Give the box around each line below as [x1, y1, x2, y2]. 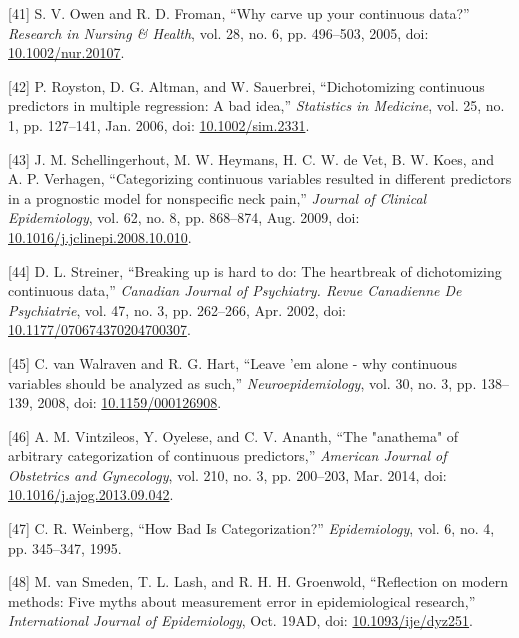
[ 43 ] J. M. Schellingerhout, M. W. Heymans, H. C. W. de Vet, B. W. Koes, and [8, 148, 494, 169]
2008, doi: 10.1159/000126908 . [37, 392, 222, 413]
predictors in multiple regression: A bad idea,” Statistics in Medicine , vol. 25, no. [8, 95, 505, 116]
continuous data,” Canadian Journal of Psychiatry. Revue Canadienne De [8, 280, 462, 301]
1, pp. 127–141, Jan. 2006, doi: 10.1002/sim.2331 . [8, 114, 310, 135]
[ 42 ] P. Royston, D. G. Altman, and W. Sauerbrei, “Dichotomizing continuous [8, 75, 485, 96]
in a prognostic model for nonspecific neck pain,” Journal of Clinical [8, 187, 427, 208]
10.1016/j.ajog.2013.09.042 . [8, 484, 174, 505]
